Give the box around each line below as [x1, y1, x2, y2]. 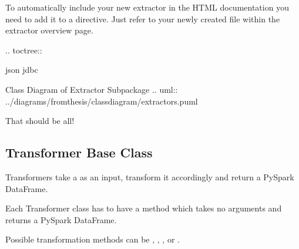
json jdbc [5, 63, 38, 76]
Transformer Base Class [5, 143, 153, 161]
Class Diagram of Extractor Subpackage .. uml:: [5, 83, 178, 95]
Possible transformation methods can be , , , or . [5, 233, 180, 245]
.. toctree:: [5, 43, 42, 56]
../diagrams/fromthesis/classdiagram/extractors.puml [5, 95, 198, 107]
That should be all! [5, 115, 75, 127]
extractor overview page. [5, 24, 93, 36]
